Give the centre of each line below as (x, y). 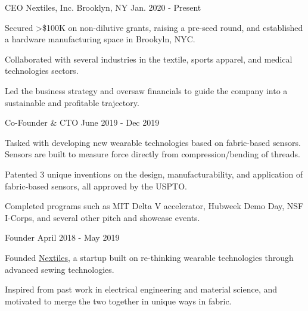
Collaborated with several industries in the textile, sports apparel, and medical (149, 59)
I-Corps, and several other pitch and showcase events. (102, 217)
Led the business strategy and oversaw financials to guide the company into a (146, 90)
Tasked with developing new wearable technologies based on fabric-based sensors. (153, 142)
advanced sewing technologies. (60, 269)
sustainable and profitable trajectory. (72, 102)
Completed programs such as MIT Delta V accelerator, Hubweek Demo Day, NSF (154, 206)
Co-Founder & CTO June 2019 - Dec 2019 (82, 122)
